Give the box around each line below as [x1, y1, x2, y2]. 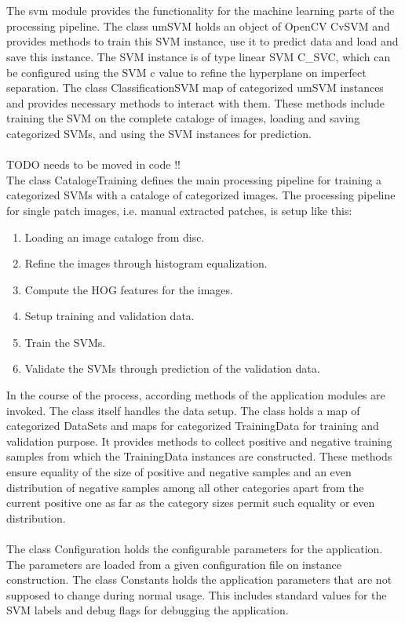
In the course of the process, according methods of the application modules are [6, 387, 385, 403]
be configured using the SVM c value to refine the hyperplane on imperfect [6, 64, 367, 80]
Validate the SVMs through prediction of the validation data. [24, 360, 320, 377]
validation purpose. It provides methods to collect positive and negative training [6, 432, 392, 449]
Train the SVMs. [24, 333, 106, 350]
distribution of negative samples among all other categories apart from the [6, 479, 364, 495]
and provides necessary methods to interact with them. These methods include [6, 94, 385, 111]
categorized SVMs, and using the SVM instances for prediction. [6, 125, 312, 141]
